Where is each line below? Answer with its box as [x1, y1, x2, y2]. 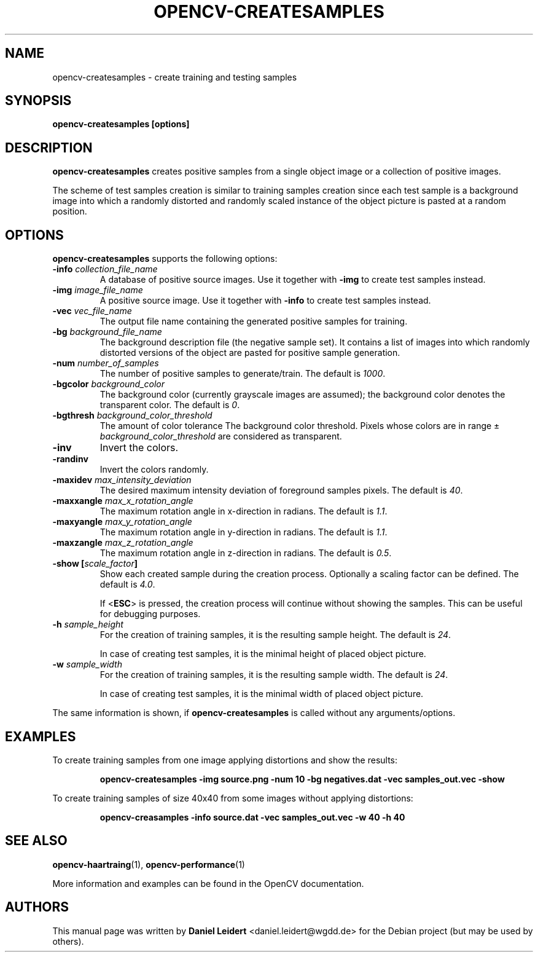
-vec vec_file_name [52, 305, 132, 317]
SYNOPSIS [5, 93, 72, 109]
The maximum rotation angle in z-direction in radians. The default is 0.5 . [99, 548, 392, 559]
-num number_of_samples [52, 358, 159, 369]
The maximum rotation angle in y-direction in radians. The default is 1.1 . [99, 527, 388, 538]
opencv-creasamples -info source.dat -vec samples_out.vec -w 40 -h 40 [99, 811, 405, 822]
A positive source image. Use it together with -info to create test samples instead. [99, 295, 431, 306]
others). [52, 935, 84, 947]
